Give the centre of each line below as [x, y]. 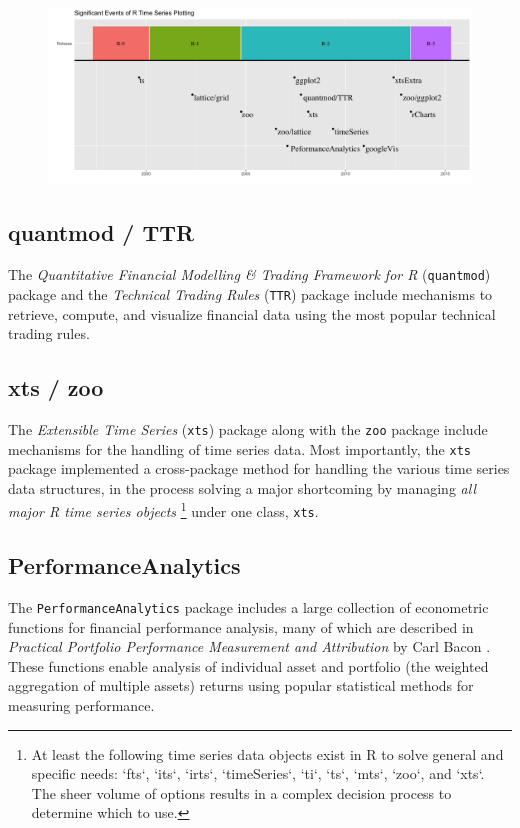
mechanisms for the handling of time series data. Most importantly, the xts [239, 448]
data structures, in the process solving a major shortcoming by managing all [242, 487]
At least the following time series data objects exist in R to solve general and [267, 753]
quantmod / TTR [101, 232]
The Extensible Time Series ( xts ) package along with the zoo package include [248, 428]
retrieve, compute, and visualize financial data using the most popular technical [252, 313]
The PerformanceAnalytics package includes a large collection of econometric [248, 606]
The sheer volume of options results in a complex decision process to [241, 792]
